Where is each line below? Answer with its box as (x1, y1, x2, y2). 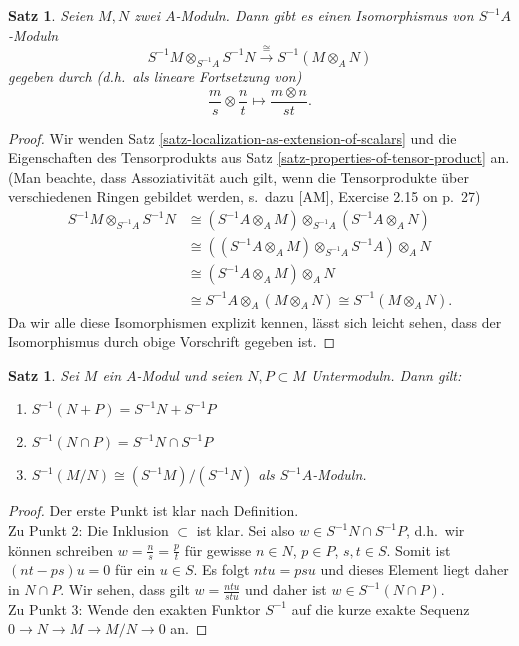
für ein (115, 559, 156, 580)
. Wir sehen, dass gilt (60, 579, 190, 600)
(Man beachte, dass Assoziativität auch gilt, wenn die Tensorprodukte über (8, 166, 469, 187)
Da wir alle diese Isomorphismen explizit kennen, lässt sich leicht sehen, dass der (8, 311, 502, 332)
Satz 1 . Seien (8, 5, 94, 25)
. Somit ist (386, 539, 451, 560)
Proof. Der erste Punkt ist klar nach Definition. (8, 500, 299, 521)
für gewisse (184, 539, 252, 560)
